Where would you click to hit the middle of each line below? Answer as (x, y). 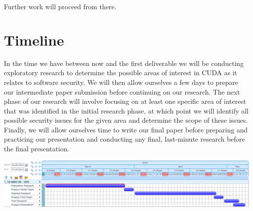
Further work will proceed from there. (60, 6)
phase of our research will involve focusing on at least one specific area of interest (125, 101)
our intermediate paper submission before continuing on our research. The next (122, 91)
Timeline (34, 40)
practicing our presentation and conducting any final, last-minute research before (125, 139)
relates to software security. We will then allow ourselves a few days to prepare (121, 82)
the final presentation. (37, 149)
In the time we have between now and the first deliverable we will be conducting (124, 63)
